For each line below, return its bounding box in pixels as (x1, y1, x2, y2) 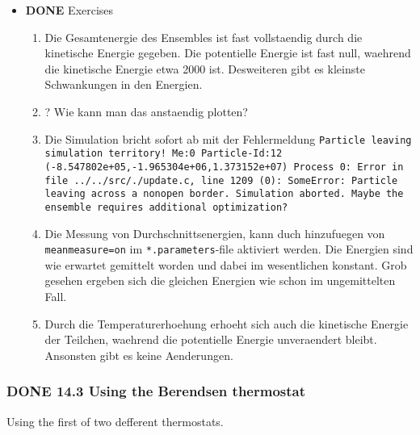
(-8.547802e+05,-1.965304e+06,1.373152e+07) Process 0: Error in (44, 161, 404, 173)
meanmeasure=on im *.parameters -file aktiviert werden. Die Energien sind (44, 241, 414, 257)
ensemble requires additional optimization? (44, 201, 288, 213)
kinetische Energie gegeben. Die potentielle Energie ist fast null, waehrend (44, 44, 411, 61)
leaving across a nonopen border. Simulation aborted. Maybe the (44, 188, 404, 200)
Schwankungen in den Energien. (44, 76, 203, 93)
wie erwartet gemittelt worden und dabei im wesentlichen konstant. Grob (44, 256, 407, 273)
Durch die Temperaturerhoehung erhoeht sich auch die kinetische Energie (44, 315, 409, 332)
